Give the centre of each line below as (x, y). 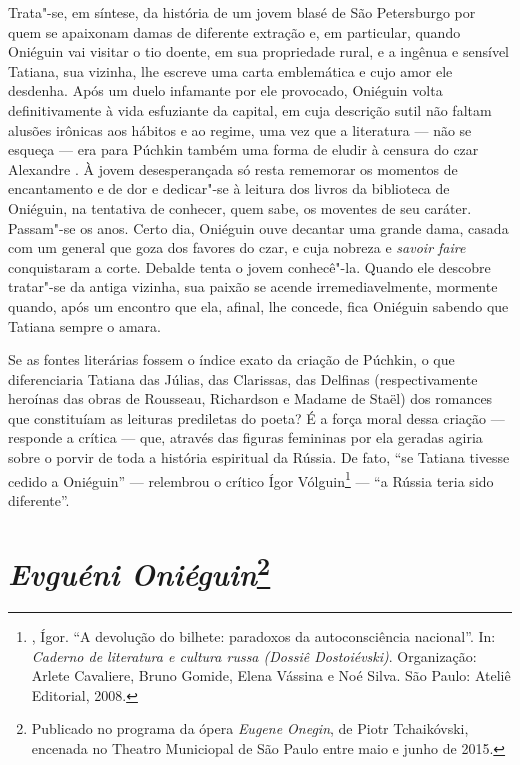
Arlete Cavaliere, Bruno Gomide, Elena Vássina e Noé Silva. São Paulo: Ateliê (271, 675)
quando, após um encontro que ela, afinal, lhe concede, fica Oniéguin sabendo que (258, 305)
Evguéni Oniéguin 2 (139, 571)
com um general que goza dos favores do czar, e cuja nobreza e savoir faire (237, 247)
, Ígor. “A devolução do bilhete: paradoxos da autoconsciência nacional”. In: (263, 635)
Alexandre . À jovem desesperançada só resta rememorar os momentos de (233, 168)
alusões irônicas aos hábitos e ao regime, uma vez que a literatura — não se (240, 129)
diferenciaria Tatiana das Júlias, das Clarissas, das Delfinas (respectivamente (243, 378)
